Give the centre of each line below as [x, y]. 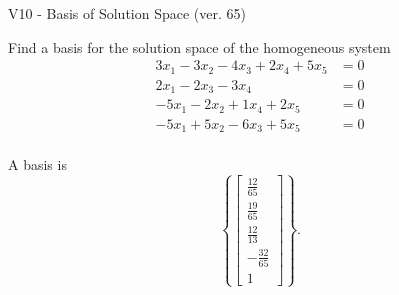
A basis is [37, 164]
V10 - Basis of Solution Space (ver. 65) [127, 13]
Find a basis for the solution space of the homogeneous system [199, 46]
